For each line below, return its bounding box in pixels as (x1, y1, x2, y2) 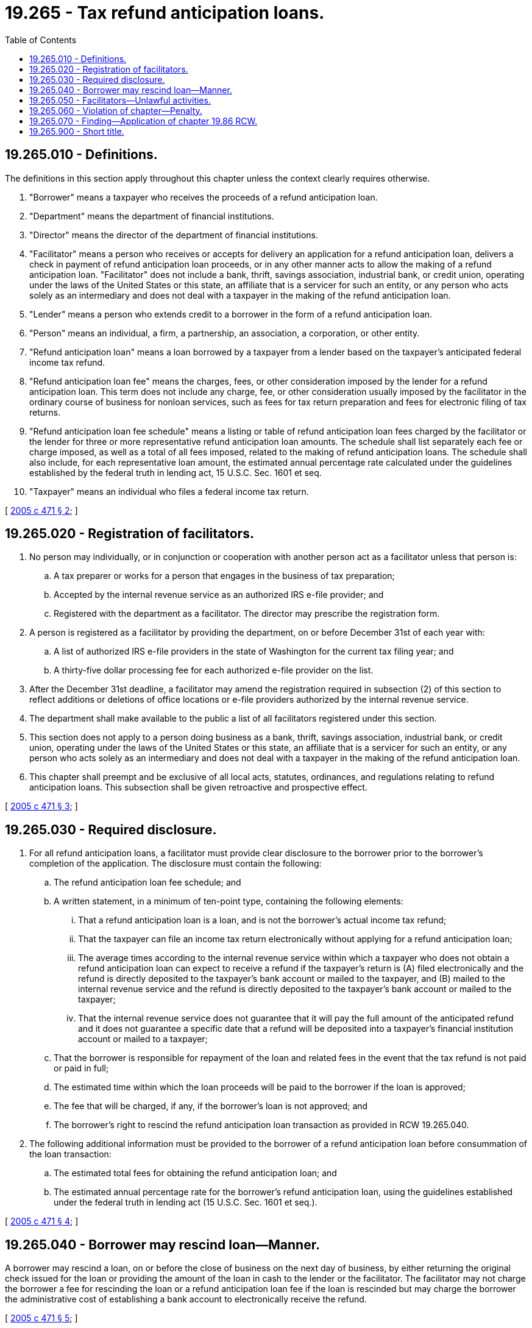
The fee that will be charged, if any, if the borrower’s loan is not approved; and (54, 1101, 368, 1112)
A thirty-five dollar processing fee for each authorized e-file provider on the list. (54, 665, 374, 676)
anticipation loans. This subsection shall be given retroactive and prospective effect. (29, 782, 367, 793)
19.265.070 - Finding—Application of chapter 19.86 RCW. (29, 115, 257, 126)
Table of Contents (5, 34, 77, 45)
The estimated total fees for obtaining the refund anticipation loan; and (54, 1168, 337, 1179)
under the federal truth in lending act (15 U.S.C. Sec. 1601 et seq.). (54, 1197, 317, 1208)
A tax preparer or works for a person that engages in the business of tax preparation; (54, 570, 395, 581)
